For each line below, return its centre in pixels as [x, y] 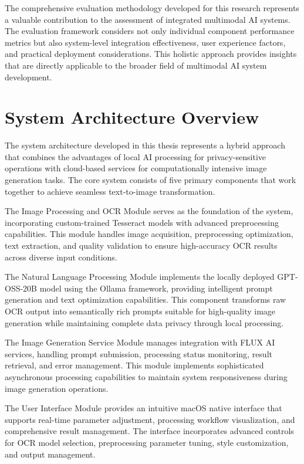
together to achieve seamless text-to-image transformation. [110, 191]
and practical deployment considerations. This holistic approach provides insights [151, 54]
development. [28, 77]
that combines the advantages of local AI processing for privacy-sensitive [136, 156]
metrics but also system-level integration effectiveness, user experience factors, [145, 42]
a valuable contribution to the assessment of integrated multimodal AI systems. [148, 19]
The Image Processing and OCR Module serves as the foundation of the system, [149, 211]
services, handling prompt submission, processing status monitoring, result [139, 353]
